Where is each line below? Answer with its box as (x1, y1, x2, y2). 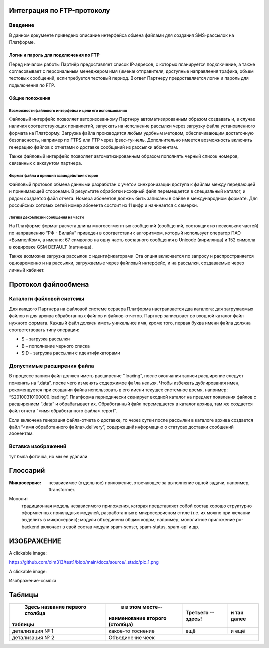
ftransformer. (48, 486, 76, 492)
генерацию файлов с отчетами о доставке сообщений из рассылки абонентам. (9, 144, 179, 150)
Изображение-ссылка (9, 577, 57, 583)
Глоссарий (9, 466, 45, 475)
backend (21, 524, 40, 530)
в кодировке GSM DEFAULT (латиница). (9, 244, 93, 250)
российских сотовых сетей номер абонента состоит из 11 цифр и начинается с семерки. (9, 202, 198, 208)
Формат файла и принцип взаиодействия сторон (9, 173, 98, 178)
